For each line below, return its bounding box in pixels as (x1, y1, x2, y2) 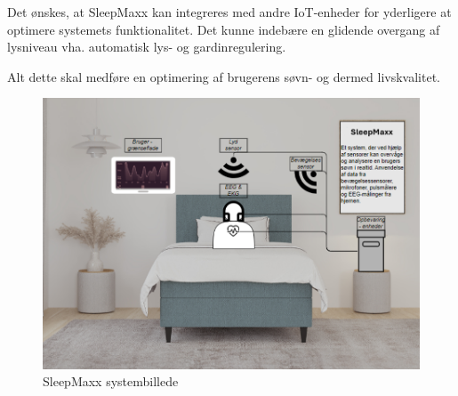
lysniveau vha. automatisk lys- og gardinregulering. (7, 37, 286, 56)
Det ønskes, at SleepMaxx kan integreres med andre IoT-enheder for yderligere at (7, 3, 452, 20)
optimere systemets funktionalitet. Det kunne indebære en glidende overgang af (7, 20, 440, 38)
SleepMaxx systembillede (43, 372, 179, 391)
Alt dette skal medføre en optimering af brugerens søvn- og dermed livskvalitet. (7, 67, 440, 85)
